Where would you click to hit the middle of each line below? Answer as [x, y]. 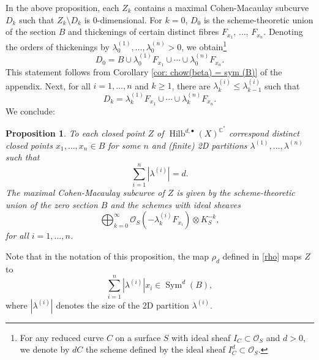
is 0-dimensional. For [123, 19]
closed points [29, 145]
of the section [31, 32]
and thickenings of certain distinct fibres [144, 32]
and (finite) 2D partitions [199, 145]
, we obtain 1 [204, 46]
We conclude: [30, 111]
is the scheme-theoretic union [258, 19]
